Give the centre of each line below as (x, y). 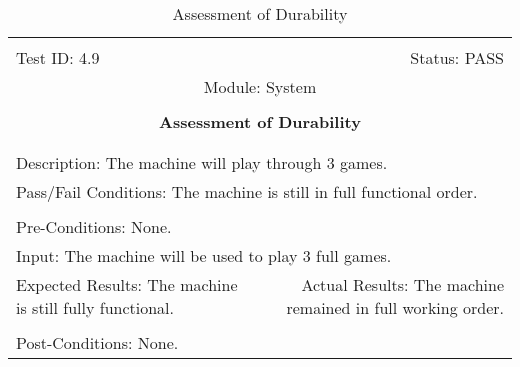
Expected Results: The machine (127, 284)
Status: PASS (457, 57)
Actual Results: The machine (402, 284)
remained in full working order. (395, 307)
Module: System (260, 86)
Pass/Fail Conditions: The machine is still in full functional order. (247, 191)
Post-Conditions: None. (97, 342)
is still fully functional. (95, 307)
